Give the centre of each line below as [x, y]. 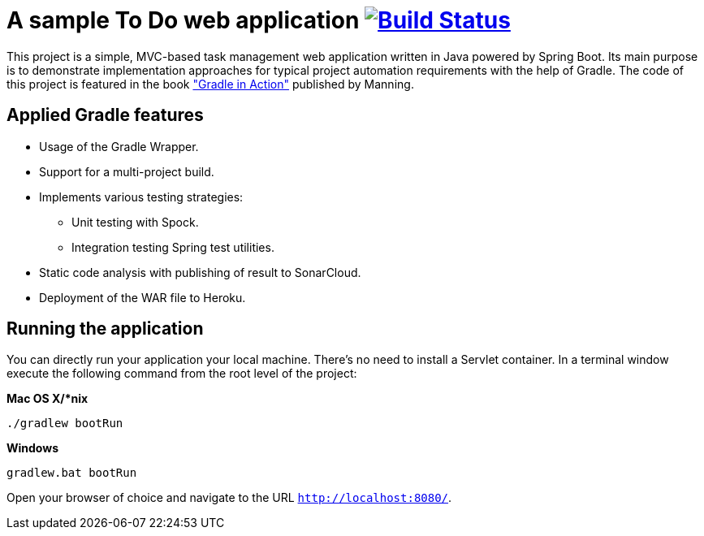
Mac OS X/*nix [48, 399]
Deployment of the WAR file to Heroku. [143, 297]
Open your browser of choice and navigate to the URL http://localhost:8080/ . [229, 498]
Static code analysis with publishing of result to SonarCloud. [200, 272]
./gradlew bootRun [65, 424]
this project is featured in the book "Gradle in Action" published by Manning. [210, 84]
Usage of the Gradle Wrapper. [119, 146]
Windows [32, 448]
